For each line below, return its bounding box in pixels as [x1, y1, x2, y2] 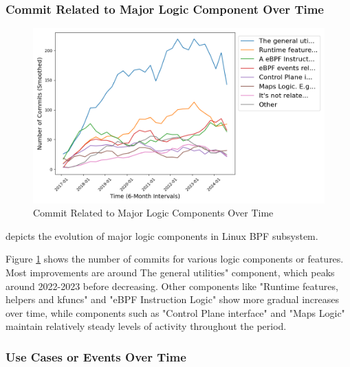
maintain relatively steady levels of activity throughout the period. [6, 319, 287, 333]
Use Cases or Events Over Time [6, 348, 186, 365]
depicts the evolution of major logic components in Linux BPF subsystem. [6, 228, 318, 243]
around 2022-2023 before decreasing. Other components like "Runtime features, [6, 278, 338, 293]
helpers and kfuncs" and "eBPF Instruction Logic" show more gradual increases [6, 292, 339, 307]
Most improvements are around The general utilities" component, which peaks [6, 265, 335, 279]
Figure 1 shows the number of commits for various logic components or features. [6, 252, 344, 266]
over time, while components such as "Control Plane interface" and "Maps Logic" [6, 305, 345, 320]
